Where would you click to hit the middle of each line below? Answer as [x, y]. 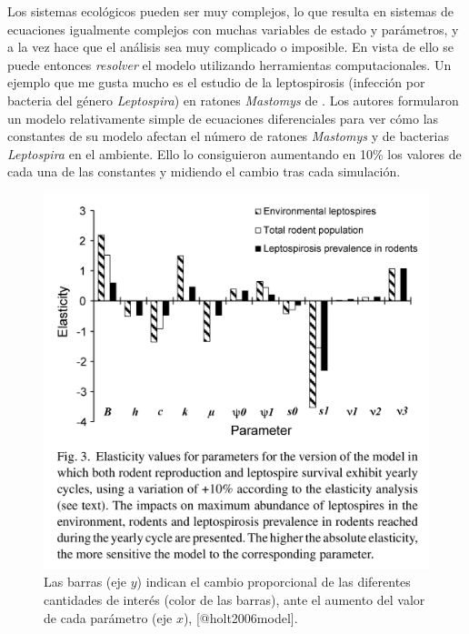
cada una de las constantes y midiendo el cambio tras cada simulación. [204, 171]
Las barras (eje [85, 582]
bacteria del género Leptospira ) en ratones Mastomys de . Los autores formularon [233, 100]
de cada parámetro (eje [108, 617]
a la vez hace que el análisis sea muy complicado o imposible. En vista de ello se [230, 47]
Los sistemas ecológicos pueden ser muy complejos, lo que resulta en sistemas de [231, 11]
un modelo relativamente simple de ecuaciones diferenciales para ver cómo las [223, 118]
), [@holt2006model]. [240, 617]
